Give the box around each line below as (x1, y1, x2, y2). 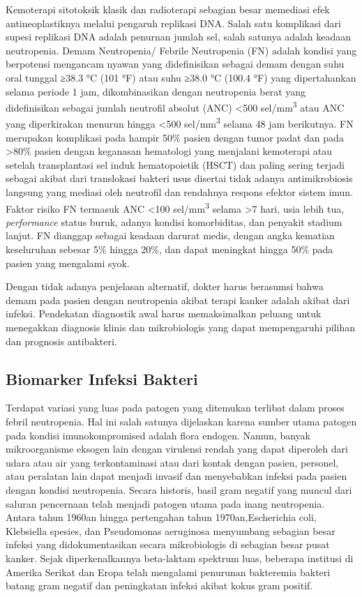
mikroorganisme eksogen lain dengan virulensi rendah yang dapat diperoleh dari (6, 441, 348, 456)
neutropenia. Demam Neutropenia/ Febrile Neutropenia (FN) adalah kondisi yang (6, 43, 357, 57)
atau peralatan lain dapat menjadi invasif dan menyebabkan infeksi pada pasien (6, 469, 347, 483)
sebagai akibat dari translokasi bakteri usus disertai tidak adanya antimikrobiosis (6, 171, 353, 186)
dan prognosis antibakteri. (6, 333, 117, 348)
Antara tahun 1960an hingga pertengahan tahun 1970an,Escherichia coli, (6, 510, 317, 524)
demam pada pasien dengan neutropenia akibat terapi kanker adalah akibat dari (6, 292, 350, 307)
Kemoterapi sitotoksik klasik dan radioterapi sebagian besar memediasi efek (6, 2, 330, 16)
